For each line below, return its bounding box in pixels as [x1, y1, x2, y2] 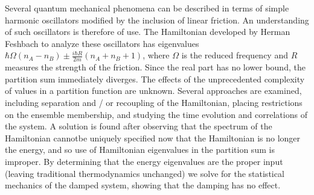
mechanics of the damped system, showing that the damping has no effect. [5, 179, 281, 191]
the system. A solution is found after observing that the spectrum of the [5, 120, 272, 132]
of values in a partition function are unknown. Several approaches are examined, [5, 84, 302, 97]
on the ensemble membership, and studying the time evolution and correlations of [5, 108, 307, 120]
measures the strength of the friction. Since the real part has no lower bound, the [5, 61, 306, 73]
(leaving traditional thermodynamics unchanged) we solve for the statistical [5, 167, 284, 179]
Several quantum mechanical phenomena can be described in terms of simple [5, 2, 289, 14]
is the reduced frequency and [181, 49, 288, 61]
